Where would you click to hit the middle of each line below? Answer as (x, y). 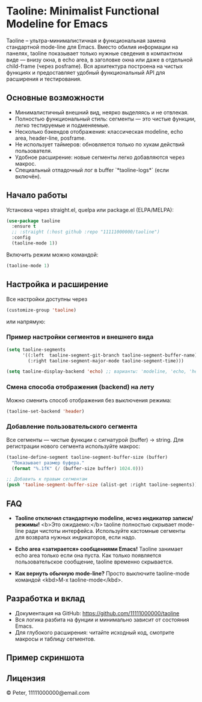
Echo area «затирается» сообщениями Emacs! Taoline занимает (99, 548)
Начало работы (37, 195)
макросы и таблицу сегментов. (55, 639)
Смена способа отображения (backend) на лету (80, 387)
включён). (28, 176)
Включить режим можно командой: (52, 255)
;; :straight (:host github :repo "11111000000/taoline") (86, 232)
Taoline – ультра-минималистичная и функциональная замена (86, 40)
